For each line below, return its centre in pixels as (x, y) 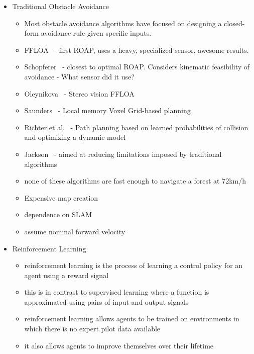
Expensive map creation (61, 197)
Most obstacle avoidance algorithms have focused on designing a (123, 23)
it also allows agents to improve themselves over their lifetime (119, 345)
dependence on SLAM (58, 214)
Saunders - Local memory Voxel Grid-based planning (107, 110)
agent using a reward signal (67, 275)
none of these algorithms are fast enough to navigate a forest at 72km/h (135, 181)
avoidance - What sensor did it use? (79, 76)
